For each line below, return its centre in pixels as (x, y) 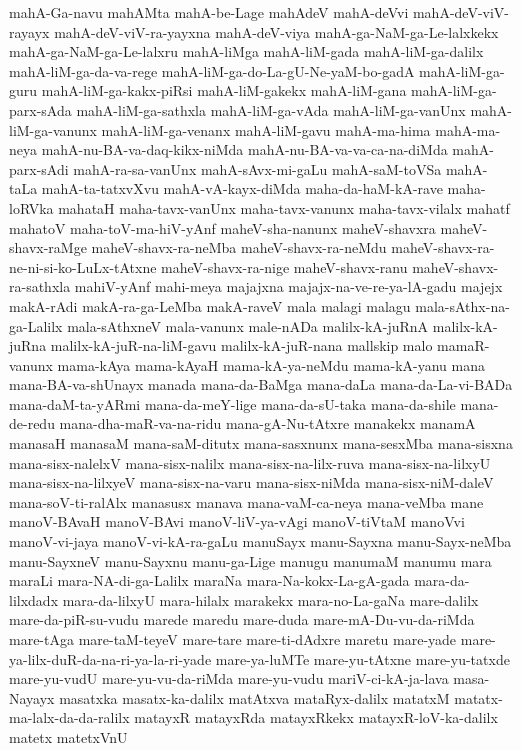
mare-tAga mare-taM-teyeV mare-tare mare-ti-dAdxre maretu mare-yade (233, 639)
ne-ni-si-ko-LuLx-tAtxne (83, 266)
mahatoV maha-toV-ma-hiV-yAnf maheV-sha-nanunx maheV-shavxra (222, 227)
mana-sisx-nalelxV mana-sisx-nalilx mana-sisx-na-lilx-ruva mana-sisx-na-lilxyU (250, 462)
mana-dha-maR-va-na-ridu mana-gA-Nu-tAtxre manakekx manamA (267, 423)
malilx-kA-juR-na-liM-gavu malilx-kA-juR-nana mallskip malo (241, 345)
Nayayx (32, 697)
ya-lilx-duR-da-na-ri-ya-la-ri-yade (110, 658)
